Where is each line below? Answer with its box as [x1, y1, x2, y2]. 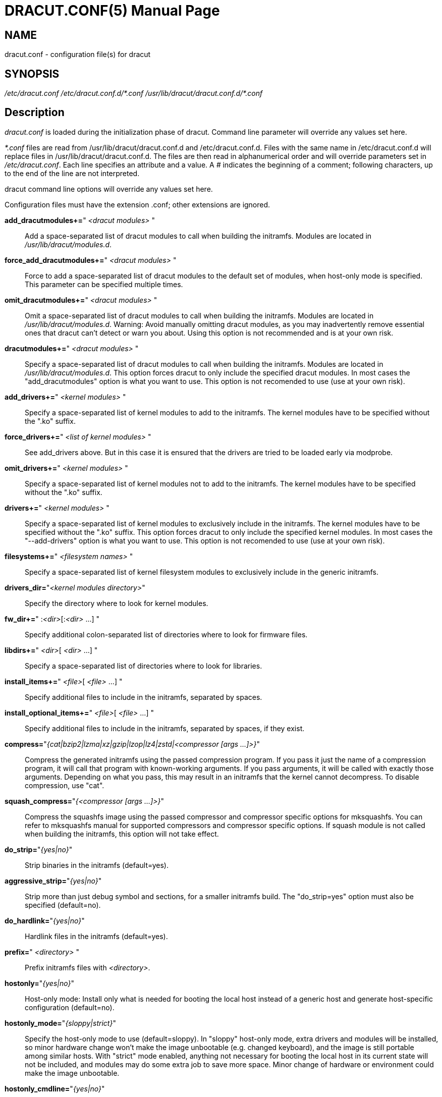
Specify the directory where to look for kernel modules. [25, 598, 208, 608]
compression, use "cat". [25, 781, 104, 790]
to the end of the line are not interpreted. [5, 169, 140, 178]
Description [5, 106, 65, 119]
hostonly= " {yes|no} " [5, 978, 74, 988]
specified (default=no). [25, 900, 101, 909]
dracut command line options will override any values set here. [5, 184, 213, 193]
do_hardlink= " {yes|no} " [5, 916, 85, 925]
